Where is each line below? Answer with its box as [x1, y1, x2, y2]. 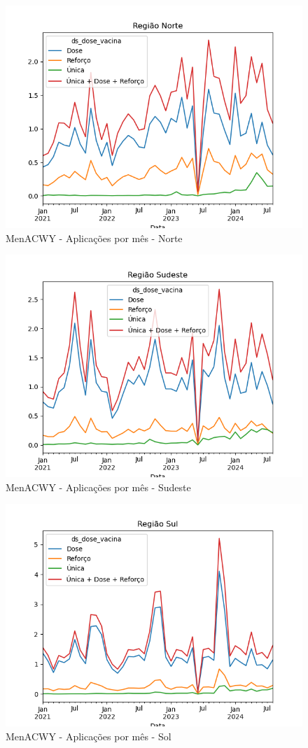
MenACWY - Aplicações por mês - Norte [6, 230, 183, 245]
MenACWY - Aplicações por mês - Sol [6, 728, 171, 743]
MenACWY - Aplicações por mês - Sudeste [6, 479, 191, 494]
